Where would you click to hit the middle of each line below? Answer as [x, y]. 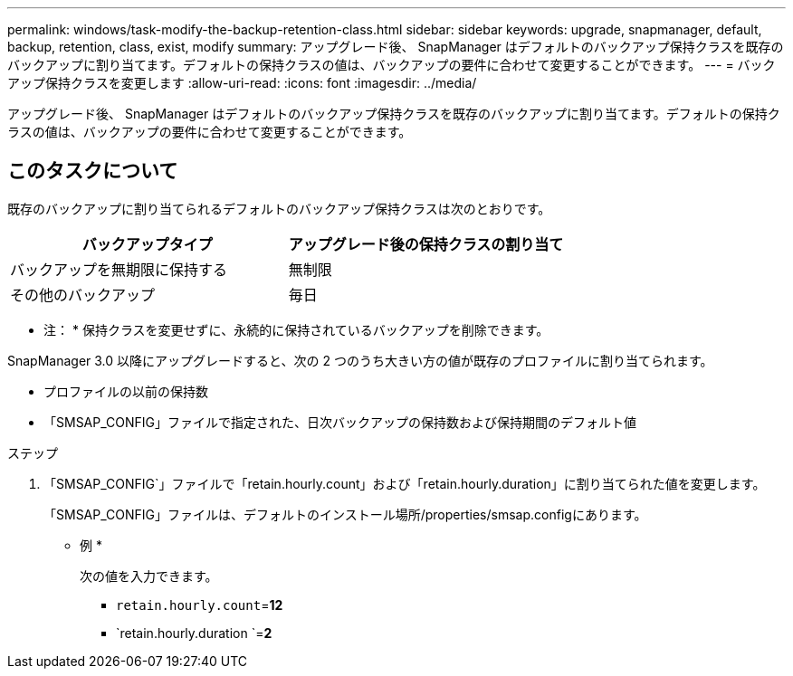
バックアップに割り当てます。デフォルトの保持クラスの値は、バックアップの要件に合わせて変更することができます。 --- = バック [392, 65]
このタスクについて [93, 171]
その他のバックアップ [83, 295]
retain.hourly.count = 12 [200, 605]
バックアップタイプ [147, 244]
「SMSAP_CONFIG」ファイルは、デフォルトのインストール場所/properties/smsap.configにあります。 [345, 514]
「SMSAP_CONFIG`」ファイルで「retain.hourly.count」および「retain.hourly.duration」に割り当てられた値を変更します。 [405, 483]
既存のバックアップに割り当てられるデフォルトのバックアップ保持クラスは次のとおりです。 [279, 208]
